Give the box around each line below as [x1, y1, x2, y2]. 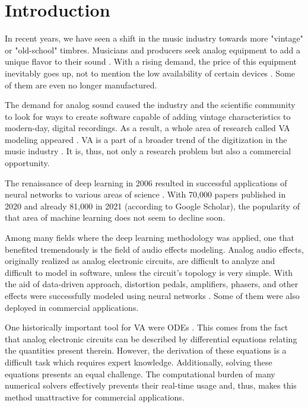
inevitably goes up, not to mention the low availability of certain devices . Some [5, 66, 296, 79]
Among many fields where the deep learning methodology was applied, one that [5, 231, 294, 244]
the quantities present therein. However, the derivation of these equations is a [5, 344, 287, 357]
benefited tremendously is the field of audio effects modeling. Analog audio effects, [5, 243, 304, 255]
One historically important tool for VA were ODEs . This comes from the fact [5, 321, 288, 333]
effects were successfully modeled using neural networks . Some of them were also [5, 290, 300, 301]
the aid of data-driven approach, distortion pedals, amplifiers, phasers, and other [5, 278, 299, 290]
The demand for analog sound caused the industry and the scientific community [5, 98, 296, 111]
